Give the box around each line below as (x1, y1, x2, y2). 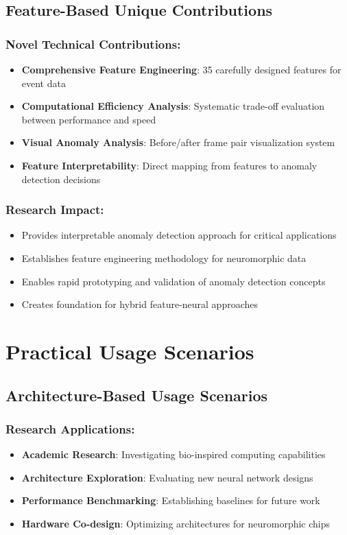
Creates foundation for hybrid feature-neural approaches (21, 297, 259, 311)
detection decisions (21, 171, 101, 186)
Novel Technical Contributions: (5, 35, 181, 52)
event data (21, 75, 66, 90)
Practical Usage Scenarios (5, 337, 254, 365)
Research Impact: (5, 201, 104, 218)
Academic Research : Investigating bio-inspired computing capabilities (21, 447, 326, 462)
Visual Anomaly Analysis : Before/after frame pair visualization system (21, 135, 335, 150)
